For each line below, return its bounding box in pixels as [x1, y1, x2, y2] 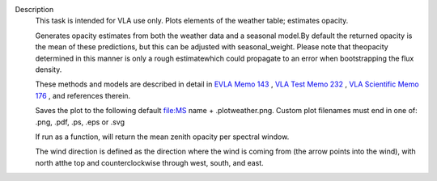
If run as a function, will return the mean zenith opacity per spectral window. [35, 132, 290, 141]
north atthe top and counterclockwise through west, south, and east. [35, 158, 265, 167]
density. [35, 65, 62, 74]
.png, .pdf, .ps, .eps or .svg [35, 117, 125, 127]
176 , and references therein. [35, 90, 131, 100]
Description [15, 5, 54, 14]
